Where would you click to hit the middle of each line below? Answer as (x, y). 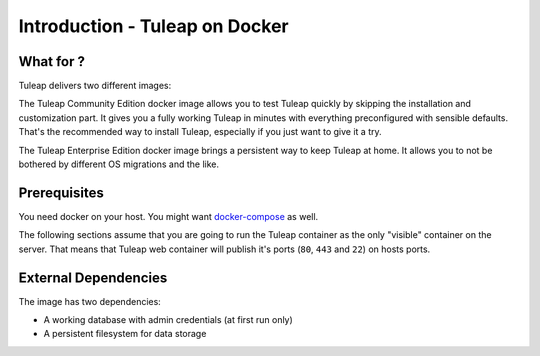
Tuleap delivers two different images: (95, 86)
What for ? (51, 61)
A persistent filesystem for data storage (125, 334)
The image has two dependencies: (90, 301)
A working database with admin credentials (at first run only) (168, 319)
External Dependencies (93, 277)
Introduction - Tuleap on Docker (153, 26)
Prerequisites (61, 192)
